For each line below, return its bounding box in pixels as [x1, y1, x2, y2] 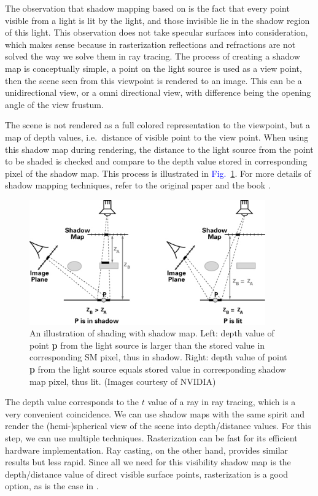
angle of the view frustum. [5, 98, 104, 110]
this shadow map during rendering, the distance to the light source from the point [5, 142, 314, 155]
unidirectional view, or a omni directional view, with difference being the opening [5, 86, 311, 99]
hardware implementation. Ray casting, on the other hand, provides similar [5, 443, 289, 456]
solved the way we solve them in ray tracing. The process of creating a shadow [5, 50, 300, 63]
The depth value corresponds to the [5, 395, 139, 408]
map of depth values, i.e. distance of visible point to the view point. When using [5, 130, 309, 143]
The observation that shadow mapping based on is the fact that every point [5, 2, 290, 14]
